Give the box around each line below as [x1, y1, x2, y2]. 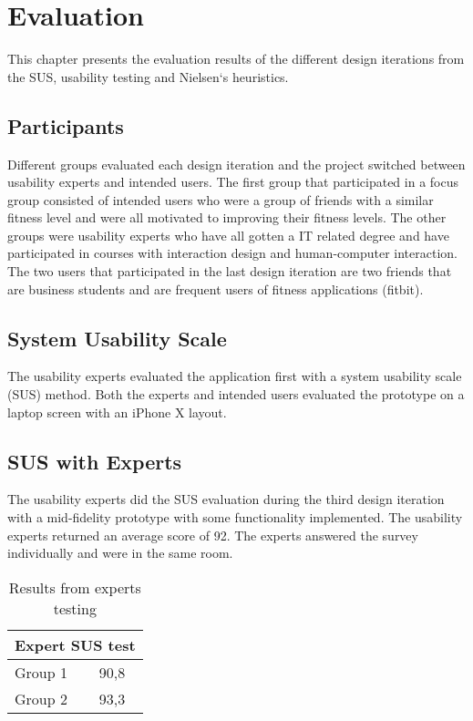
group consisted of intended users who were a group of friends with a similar [7, 190, 434, 209]
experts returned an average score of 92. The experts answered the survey [7, 525, 418, 544]
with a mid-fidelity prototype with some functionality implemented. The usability [7, 508, 463, 527]
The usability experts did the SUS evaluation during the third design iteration [7, 489, 445, 509]
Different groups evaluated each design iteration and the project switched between [7, 154, 466, 173]
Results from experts [8, 576, 141, 598]
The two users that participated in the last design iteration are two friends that [7, 262, 452, 281]
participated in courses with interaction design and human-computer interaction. [7, 243, 458, 263]
